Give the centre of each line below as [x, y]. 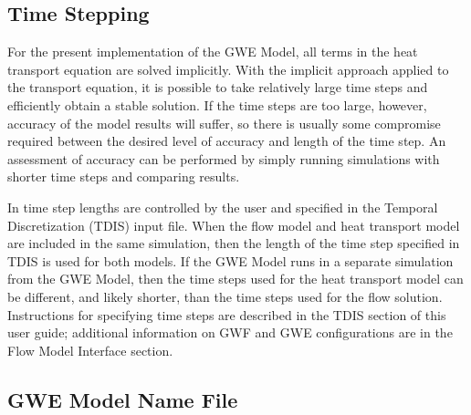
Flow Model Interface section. [90, 350]
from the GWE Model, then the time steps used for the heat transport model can [235, 279]
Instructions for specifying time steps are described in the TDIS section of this [227, 314]
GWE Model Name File [123, 399]
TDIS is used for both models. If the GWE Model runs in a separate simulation [230, 260]
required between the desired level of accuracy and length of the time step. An [227, 141]
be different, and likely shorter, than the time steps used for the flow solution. [225, 296]
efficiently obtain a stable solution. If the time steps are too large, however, [217, 104]
